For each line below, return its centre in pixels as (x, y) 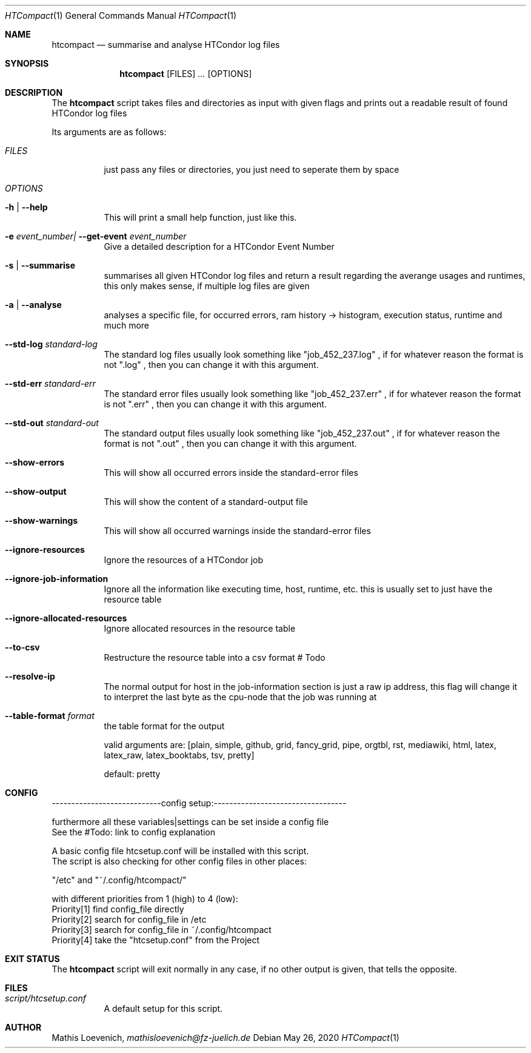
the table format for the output (164, 726)
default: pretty (132, 774)
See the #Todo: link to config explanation (134, 832)
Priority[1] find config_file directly (118, 909)
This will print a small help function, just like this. (200, 217)
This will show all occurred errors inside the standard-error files (231, 473)
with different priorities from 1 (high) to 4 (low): (145, 899)
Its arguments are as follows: (109, 132)
